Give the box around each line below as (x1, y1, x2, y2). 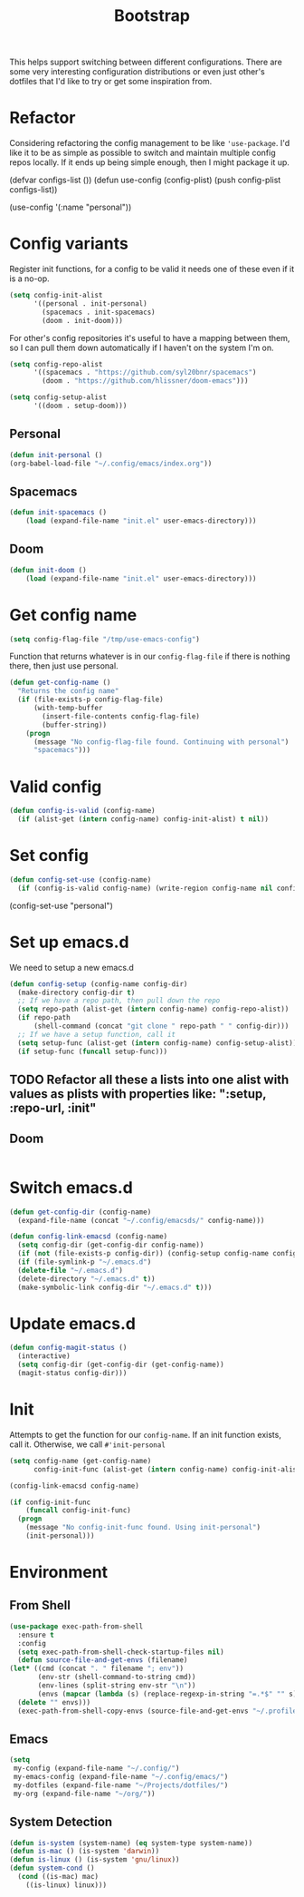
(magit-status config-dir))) (17, 1369, 128, 1378)
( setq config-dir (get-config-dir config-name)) (17, 1240, 204, 1250)
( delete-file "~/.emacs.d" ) (17, 1266, 124, 1275)
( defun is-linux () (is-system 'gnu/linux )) (9, 1855, 180, 1864)
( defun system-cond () (9, 1863, 95, 1873)
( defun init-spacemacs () (9, 508, 107, 517)
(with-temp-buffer (33, 704, 103, 713)
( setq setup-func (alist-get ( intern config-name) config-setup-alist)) (17, 1038, 298, 1048)
